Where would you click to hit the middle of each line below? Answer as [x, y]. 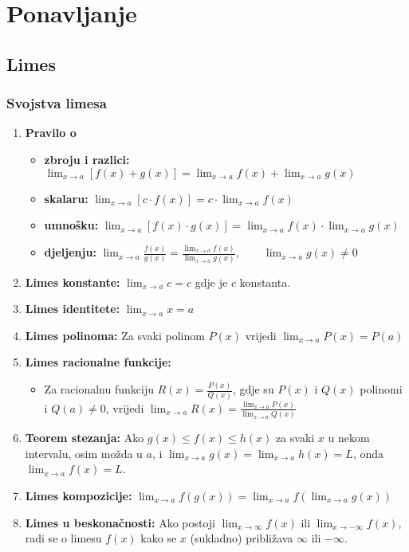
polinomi [381, 389]
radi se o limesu [63, 538]
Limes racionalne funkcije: [98, 362]
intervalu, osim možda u [84, 453]
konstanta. [265, 282]
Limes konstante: [73, 282]
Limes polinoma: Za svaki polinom [115, 335]
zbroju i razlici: [87, 159]
